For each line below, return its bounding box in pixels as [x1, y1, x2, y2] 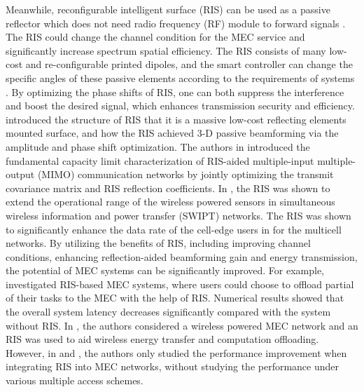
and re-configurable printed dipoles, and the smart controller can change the [25, 57, 353, 72]
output [6, 167, 35, 182]
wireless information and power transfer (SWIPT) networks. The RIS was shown [6, 208, 351, 222]
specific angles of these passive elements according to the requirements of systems [6, 70, 355, 85]
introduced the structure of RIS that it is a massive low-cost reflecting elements [6, 111, 346, 126]
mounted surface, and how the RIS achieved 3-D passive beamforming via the [6, 126, 339, 140]
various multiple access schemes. [6, 373, 143, 388]
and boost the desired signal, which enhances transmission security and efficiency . [6, 98, 355, 113]
